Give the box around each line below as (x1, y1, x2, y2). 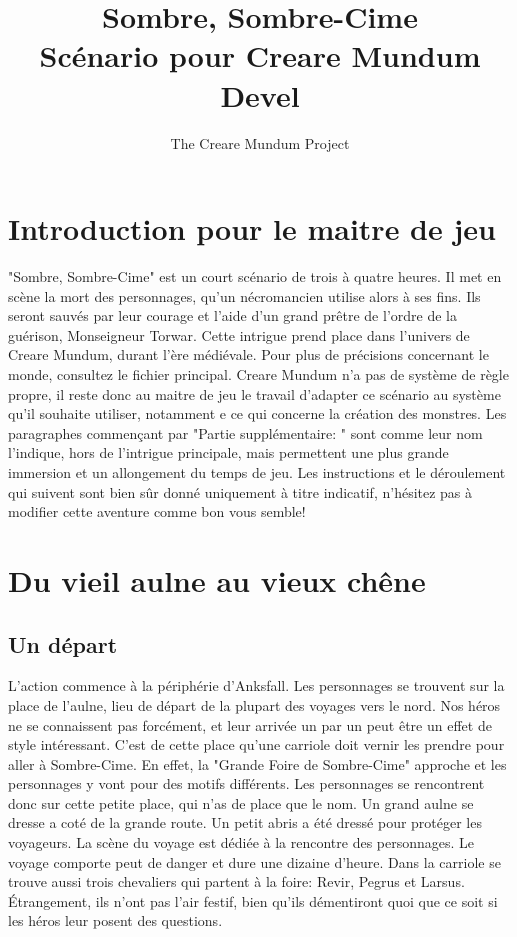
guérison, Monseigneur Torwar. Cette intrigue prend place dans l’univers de (8, 324, 470, 345)
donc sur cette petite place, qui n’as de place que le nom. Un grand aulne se (8, 792, 474, 813)
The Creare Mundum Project (170, 132, 350, 153)
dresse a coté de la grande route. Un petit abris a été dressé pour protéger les (8, 812, 482, 833)
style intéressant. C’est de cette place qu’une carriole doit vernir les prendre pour (8, 734, 505, 755)
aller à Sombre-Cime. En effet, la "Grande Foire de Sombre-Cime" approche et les (8, 753, 507, 774)
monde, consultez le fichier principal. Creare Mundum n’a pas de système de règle (8, 364, 509, 384)
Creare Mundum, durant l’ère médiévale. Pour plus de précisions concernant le (8, 344, 489, 365)
